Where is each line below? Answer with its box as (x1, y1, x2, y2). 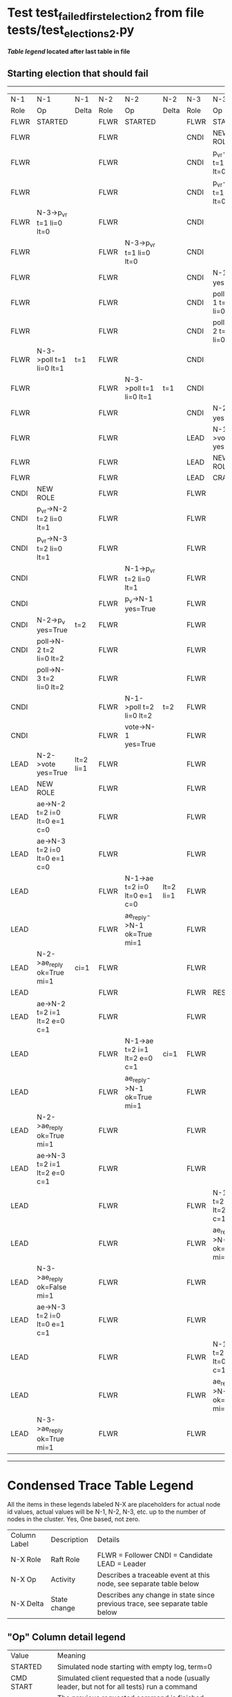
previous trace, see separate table (97, 1599, 209, 1608)
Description (50, 1535, 88, 1545)
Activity (50, 1575, 76, 1584)
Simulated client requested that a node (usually (57, 1673, 211, 1683)
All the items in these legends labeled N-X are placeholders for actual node (7, 1500, 221, 1509)
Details (97, 1535, 120, 1545)
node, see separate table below (97, 1579, 200, 1589)
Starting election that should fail (7, 67, 148, 79)
